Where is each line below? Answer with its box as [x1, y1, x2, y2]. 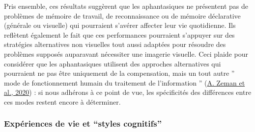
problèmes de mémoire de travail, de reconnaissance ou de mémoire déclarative [4, 10, 241, 21]
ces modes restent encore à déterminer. [4, 96, 121, 107]
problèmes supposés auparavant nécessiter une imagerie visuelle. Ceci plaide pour [4, 48, 248, 59]
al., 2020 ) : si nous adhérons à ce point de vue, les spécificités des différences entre [4, 87, 252, 97]
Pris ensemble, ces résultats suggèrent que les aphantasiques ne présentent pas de [4, 1, 248, 11]
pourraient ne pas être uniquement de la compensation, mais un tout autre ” [4, 68, 235, 78]
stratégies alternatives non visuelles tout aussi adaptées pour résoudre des [4, 39, 226, 49]
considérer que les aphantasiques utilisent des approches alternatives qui [4, 58, 221, 68]
